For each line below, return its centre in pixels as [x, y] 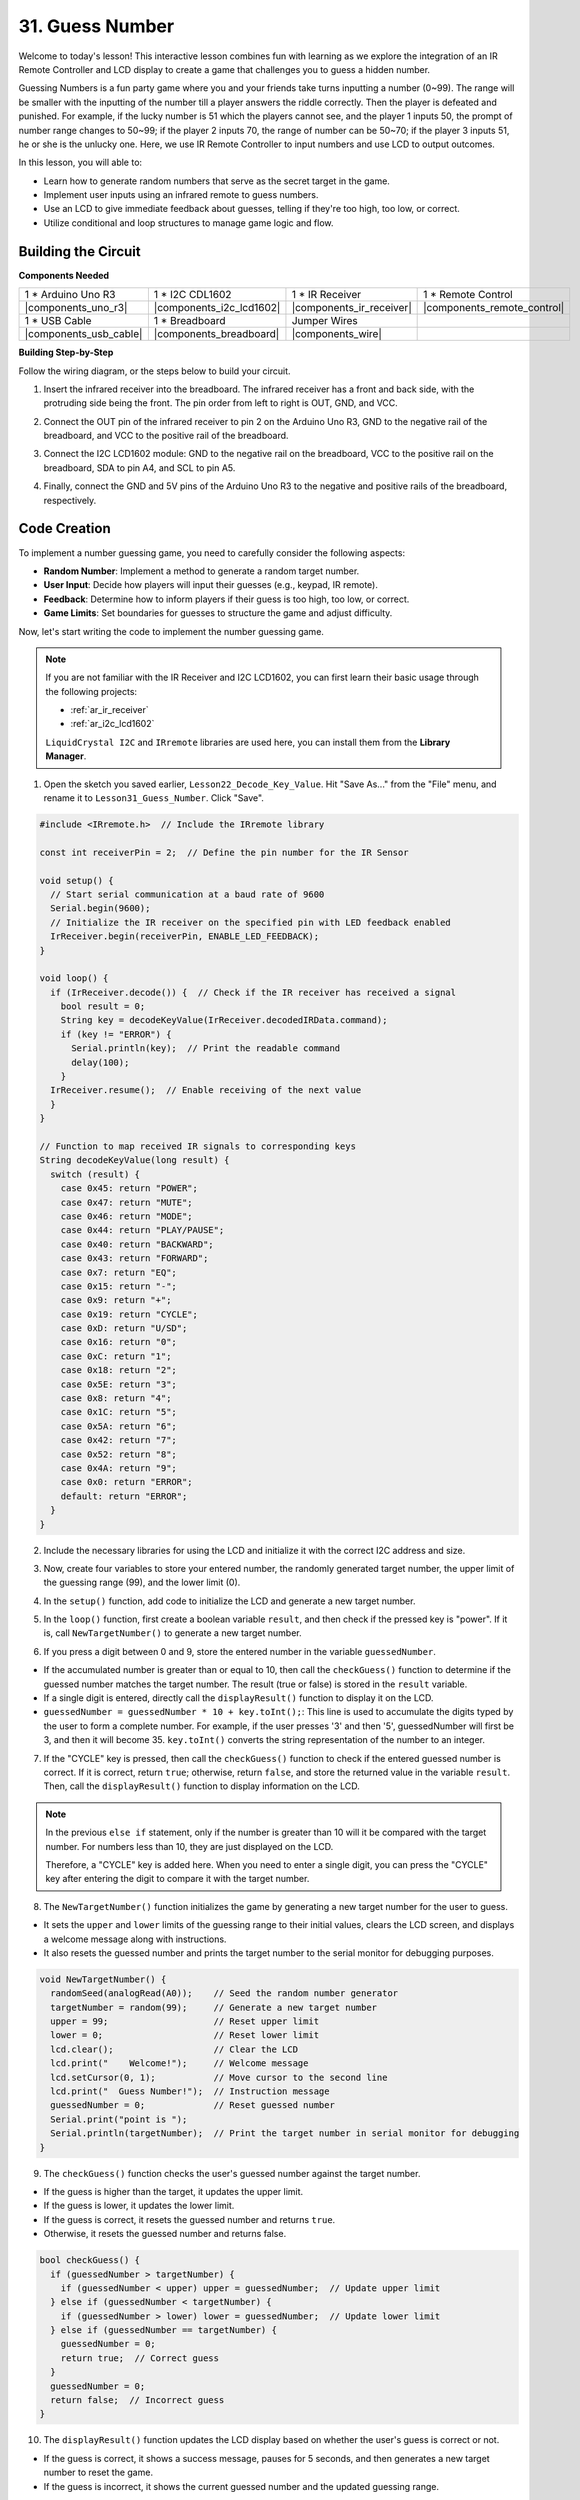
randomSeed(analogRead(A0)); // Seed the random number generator [224, 1993]
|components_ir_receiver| [351, 308]
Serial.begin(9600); [100, 908]
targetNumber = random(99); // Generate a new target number [214, 2007]
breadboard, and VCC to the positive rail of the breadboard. [166, 436]
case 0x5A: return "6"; [118, 1426]
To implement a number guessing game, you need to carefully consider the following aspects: [211, 552]
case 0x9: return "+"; [116, 1300]
